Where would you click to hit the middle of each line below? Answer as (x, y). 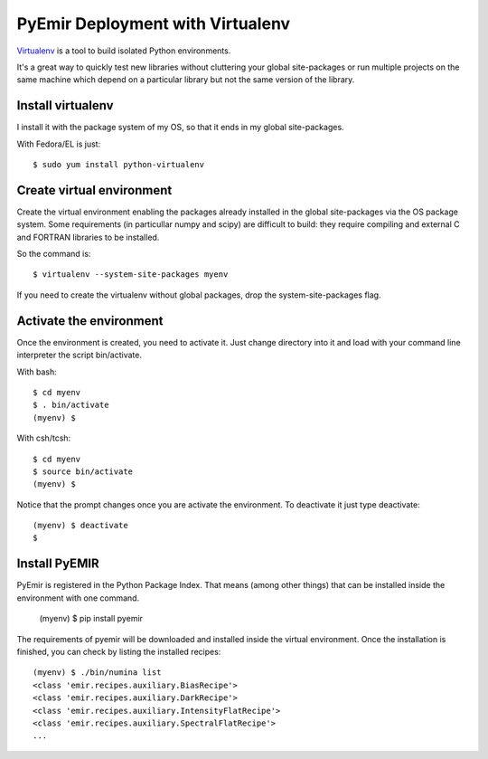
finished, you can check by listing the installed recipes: (119, 651)
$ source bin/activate (83, 471)
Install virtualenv (65, 105)
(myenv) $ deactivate (80, 526)
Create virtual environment (94, 190)
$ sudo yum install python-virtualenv (119, 165)
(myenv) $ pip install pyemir (91, 619)
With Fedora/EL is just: (59, 144)
